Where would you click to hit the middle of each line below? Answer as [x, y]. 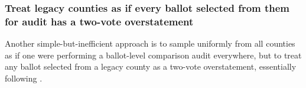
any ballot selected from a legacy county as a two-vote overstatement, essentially [151, 66]
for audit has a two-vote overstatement [99, 21]
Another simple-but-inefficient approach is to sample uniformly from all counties [150, 43]
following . [24, 78]
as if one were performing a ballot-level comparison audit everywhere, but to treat [153, 55]
